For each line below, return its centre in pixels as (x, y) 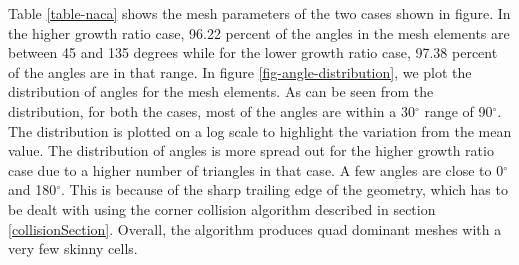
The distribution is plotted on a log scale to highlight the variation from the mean (260, 130)
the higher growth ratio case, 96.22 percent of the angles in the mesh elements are (259, 32)
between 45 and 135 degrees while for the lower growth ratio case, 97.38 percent (253, 52)
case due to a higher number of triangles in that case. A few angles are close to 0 (256, 169)
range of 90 (458, 110)
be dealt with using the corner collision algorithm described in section (222, 208)
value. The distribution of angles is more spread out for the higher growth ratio (251, 150)
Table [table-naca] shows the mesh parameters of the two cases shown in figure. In (259, 13)
